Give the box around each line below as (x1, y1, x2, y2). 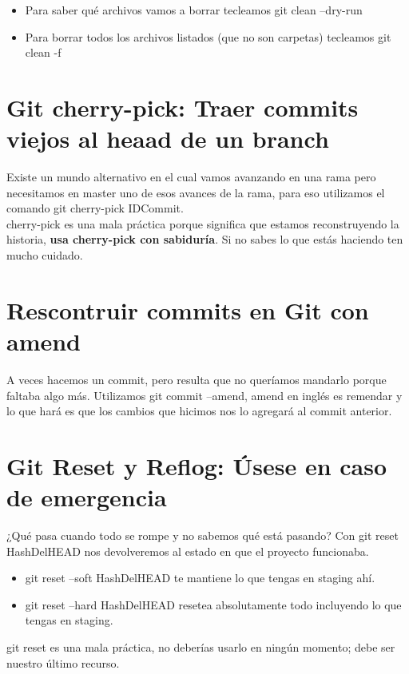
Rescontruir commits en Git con (6, 293, 369, 326)
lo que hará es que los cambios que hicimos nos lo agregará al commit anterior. (6, 402, 392, 419)
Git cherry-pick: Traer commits (6, 90, 359, 123)
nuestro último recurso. (6, 654, 120, 671)
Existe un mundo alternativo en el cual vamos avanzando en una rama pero (6, 168, 376, 185)
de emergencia (6, 481, 167, 513)
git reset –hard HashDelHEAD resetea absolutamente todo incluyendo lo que (25, 596, 402, 613)
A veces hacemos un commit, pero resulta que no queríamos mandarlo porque (6, 371, 387, 387)
